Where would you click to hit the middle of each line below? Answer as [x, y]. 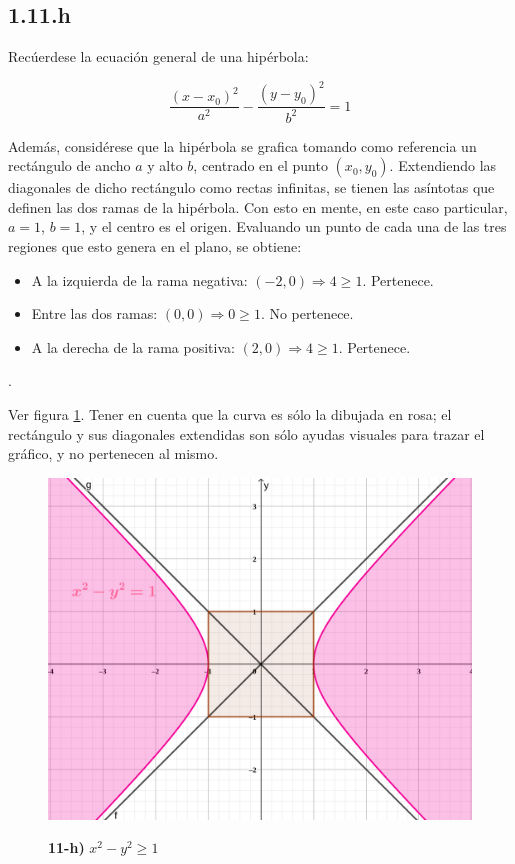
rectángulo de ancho [69, 165]
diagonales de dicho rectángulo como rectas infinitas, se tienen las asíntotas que [251, 187]
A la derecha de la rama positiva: [133, 346]
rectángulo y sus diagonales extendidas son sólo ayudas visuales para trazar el [246, 433]
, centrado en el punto [260, 165]
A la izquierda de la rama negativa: [139, 279]
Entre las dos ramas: [94, 313]
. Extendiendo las [443, 165]
